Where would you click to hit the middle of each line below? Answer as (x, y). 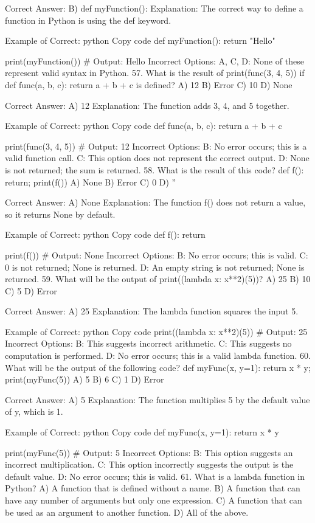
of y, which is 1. (34, 411)
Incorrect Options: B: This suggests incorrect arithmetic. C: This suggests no (148, 343)
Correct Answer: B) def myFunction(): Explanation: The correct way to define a (154, 8)
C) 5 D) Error (31, 290)
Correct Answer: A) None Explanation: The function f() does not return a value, (155, 202)
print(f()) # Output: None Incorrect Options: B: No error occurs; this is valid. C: (157, 255)
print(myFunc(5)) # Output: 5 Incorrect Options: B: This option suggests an (149, 452)
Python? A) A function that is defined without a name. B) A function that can (153, 488)
